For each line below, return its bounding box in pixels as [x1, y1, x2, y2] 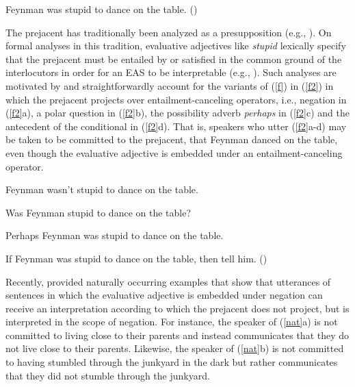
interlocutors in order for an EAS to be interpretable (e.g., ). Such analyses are [5, 65, 337, 79]
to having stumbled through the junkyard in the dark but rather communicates [5, 355, 338, 369]
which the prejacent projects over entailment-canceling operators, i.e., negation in [5, 92, 347, 106]
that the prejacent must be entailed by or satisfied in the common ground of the [5, 51, 342, 66]
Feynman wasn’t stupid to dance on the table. [5, 182, 198, 197]
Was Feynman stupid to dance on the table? [5, 205, 192, 219]
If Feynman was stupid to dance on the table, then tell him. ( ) [5, 251, 267, 265]
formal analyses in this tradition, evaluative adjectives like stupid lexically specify [5, 38, 346, 53]
